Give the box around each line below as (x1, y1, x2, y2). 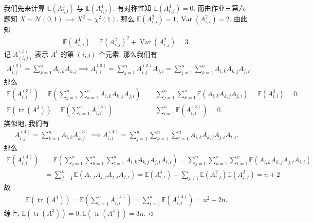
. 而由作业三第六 (193, 3, 245, 13)
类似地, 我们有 (4, 118, 49, 128)
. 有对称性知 (113, 3, 151, 13)
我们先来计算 (4, 3, 45, 13)
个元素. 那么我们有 (98, 49, 157, 59)
